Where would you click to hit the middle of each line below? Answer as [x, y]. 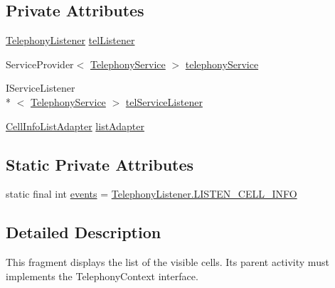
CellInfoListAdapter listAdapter [75, 126]
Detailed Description [84, 232]
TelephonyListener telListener [70, 40]
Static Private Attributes [100, 164]
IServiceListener [41, 88]
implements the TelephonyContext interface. [102, 276]
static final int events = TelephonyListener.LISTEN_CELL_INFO [151, 194]
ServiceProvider [40, 64]
